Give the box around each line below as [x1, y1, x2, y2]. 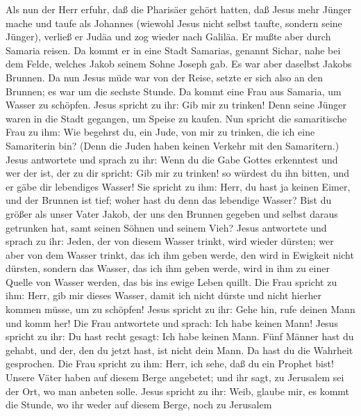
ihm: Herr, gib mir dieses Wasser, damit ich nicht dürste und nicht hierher [6, 288, 321, 303]
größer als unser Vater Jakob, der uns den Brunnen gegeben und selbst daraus [6, 206, 338, 221]
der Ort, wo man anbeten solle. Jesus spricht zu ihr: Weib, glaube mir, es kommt [6, 383, 350, 398]
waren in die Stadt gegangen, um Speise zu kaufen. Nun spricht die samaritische [6, 111, 347, 125]
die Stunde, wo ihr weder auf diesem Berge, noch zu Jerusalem [6, 397, 272, 412]
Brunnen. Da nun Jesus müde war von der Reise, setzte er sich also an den [6, 70, 324, 84]
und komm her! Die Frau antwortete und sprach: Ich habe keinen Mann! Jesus [6, 315, 338, 330]
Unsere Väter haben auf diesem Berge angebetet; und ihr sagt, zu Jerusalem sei [6, 370, 344, 385]
